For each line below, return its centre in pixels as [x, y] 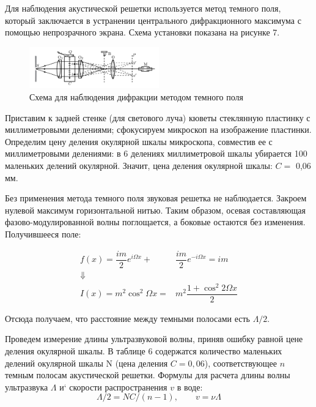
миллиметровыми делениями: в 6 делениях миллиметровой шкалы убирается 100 [156, 153]
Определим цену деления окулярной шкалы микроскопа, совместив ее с [139, 141]
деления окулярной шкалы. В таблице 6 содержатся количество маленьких [144, 351]
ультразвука [27, 386]
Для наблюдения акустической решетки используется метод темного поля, [143, 8]
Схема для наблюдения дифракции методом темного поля [136, 97]
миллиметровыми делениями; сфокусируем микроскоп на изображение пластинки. [158, 129]
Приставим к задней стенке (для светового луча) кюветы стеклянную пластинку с [158, 117]
